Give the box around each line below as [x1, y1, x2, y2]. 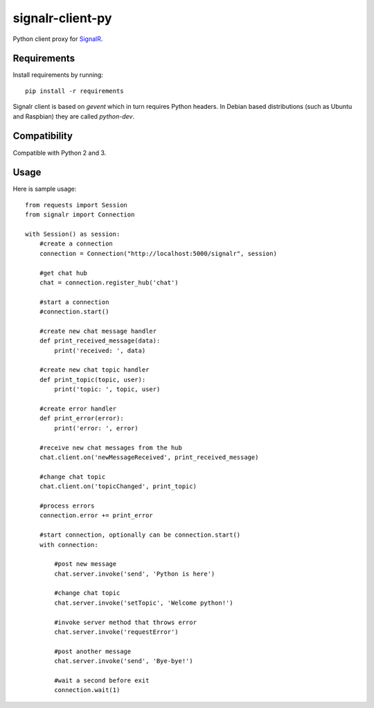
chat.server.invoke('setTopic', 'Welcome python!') [54, 598, 233, 607]
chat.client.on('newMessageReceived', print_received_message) [39, 453, 259, 461]
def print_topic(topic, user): [39, 375, 146, 383]
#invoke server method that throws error [54, 618, 197, 626]
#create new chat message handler [39, 327, 157, 335]
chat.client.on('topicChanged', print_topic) [39, 483, 197, 490]
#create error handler [39, 405, 117, 413]
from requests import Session [25, 201, 128, 209]
